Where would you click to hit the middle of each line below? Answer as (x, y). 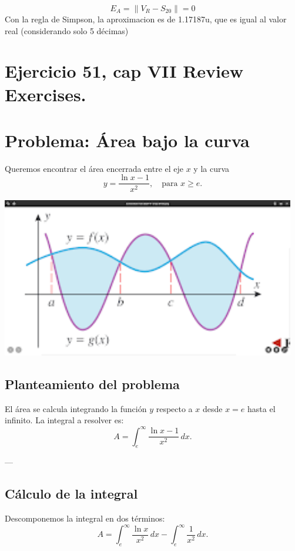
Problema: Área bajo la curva (127, 140)
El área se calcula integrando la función (76, 408)
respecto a (174, 408)
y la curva (212, 168)
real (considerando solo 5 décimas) (67, 30)
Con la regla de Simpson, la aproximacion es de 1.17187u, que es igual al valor (146, 19)
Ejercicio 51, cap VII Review (124, 71)
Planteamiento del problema (92, 384)
